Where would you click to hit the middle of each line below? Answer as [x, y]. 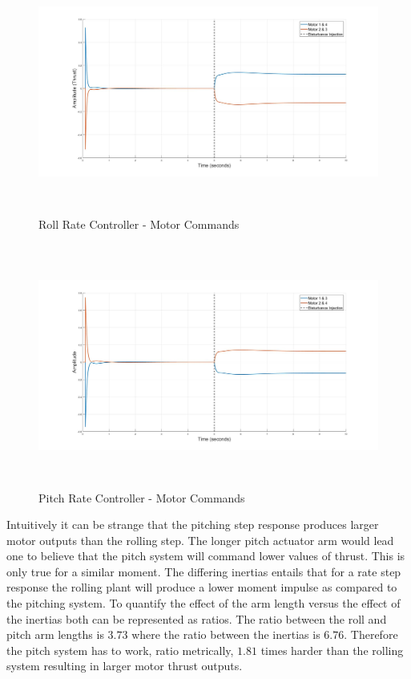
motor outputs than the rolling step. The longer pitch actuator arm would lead [200, 540]
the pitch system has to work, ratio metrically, [120, 650]
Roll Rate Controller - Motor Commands [139, 224]
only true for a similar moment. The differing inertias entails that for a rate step [204, 571]
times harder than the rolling [332, 650]
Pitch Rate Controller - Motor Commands [142, 497]
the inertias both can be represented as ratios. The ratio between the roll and [197, 618]
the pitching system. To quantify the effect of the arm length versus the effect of [203, 603]
